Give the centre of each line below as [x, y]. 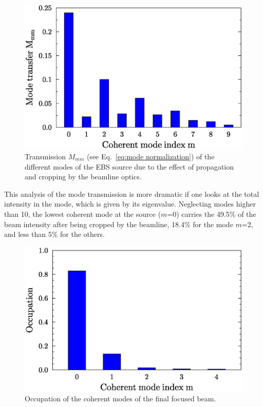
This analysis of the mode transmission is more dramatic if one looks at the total [132, 193]
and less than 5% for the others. [54, 234]
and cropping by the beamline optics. [83, 177]
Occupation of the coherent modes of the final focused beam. [120, 399]
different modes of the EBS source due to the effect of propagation [129, 166]
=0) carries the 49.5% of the [212, 214]
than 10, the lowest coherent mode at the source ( [83, 214]
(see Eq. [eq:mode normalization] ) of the [151, 156]
